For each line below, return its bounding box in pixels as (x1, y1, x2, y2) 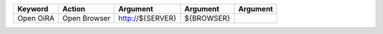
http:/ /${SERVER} (118, 13, 177, 23)
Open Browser (62, 13, 111, 23)
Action (62, 4, 85, 13)
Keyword (17, 4, 49, 13)
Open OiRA (17, 13, 55, 23)
